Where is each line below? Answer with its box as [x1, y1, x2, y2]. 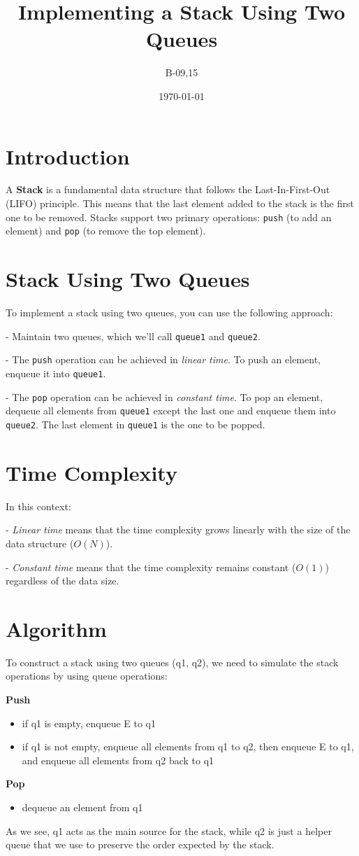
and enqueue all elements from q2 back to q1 [22, 752, 214, 767]
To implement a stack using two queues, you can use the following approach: [6, 305, 333, 320]
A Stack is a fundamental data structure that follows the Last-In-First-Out [6, 182, 330, 197]
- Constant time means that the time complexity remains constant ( [6, 559, 296, 574]
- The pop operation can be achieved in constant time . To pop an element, [6, 389, 323, 404]
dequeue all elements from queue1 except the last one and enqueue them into [6, 403, 336, 418]
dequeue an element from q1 [22, 799, 143, 814]
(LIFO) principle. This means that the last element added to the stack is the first [6, 196, 354, 211]
